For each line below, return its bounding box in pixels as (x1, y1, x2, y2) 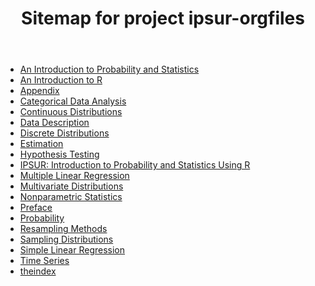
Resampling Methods (19, 223, 108, 235)
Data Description (19, 117, 90, 129)
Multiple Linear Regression (19, 170, 130, 182)
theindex (19, 265, 57, 277)
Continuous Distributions (19, 106, 123, 118)
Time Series (19, 255, 70, 267)
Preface (19, 202, 53, 214)
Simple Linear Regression (19, 244, 126, 256)
